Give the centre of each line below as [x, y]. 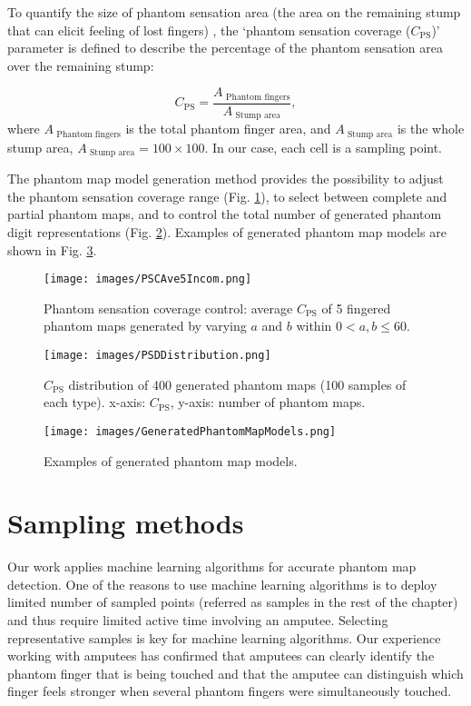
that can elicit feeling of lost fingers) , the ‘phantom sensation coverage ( [209, 30]
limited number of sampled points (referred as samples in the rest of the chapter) [233, 602]
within [314, 326]
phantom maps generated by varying [145, 326]
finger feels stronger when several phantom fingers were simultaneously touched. [230, 691]
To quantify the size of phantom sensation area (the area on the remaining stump [234, 12]
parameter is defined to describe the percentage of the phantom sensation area [225, 48]
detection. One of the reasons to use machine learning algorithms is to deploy [222, 584]
